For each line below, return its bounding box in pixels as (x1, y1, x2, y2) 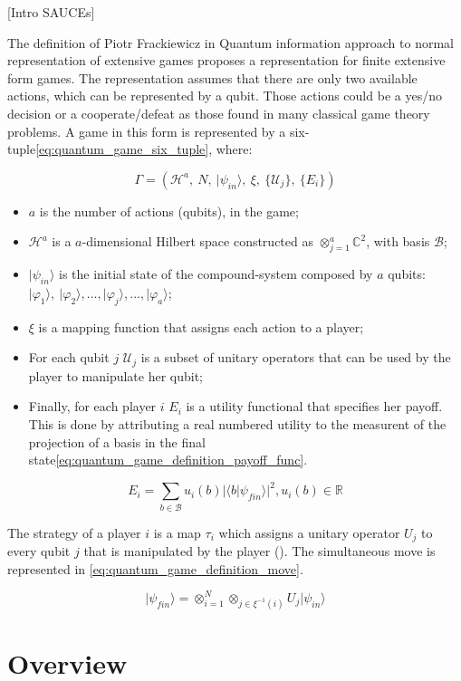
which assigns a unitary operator (218, 523, 400, 542)
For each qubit (28, 348, 110, 367)
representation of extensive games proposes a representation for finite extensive (7, 51, 446, 70)
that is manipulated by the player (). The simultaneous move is (83, 542, 436, 561)
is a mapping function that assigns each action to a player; (38, 317, 364, 336)
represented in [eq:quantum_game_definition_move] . (7, 559, 303, 578)
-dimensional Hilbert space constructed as (82, 232, 313, 251)
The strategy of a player (7, 523, 141, 542)
